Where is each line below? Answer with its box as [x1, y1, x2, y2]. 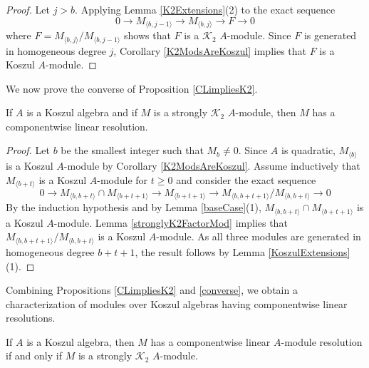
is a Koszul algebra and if [26, 105, 137, 120]
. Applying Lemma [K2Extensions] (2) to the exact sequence [75, 2, 336, 16]
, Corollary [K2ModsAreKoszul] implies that [113, 43, 306, 58]
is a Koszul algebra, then [26, 334, 135, 349]
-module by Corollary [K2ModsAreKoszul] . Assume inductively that [63, 158, 360, 173]
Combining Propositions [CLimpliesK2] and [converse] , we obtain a [6, 282, 298, 297]
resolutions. [6, 310, 56, 325]
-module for [97, 172, 148, 187]
